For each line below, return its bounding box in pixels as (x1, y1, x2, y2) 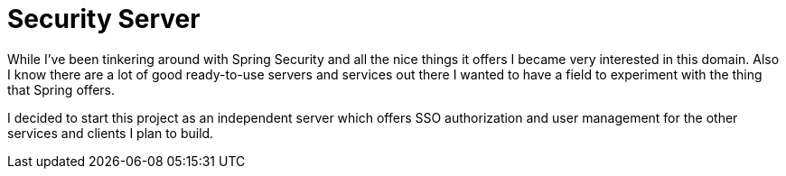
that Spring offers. (7, 81, 116, 97)
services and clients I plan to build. (7, 125, 214, 141)
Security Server (7, 4, 201, 34)
